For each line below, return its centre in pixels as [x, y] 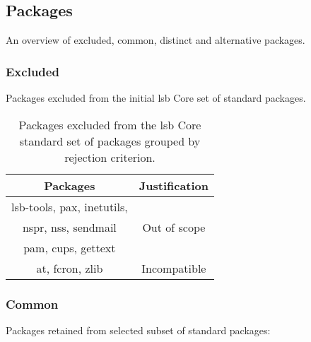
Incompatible [174, 268]
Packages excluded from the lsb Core [110, 124]
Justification [174, 185]
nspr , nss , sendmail [69, 227]
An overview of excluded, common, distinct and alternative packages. [155, 40]
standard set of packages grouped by [110, 141]
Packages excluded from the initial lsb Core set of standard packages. [156, 98]
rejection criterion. [110, 157]
